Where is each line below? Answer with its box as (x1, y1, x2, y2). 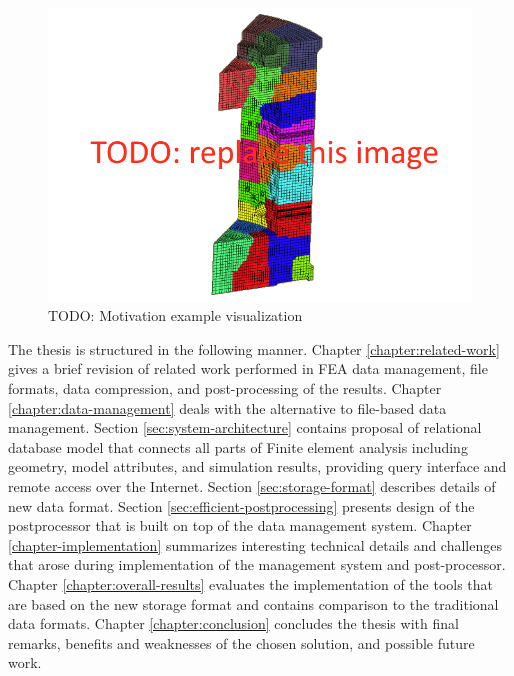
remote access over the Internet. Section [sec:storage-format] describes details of (8, 475, 496, 496)
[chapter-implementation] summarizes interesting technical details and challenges (8, 534, 502, 555)
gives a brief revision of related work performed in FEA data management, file (8, 358, 488, 379)
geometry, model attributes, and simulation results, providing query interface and (8, 456, 507, 477)
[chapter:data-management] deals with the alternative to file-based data (8, 397, 447, 418)
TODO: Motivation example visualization (48, 305, 303, 326)
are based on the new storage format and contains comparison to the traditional (8, 593, 499, 614)
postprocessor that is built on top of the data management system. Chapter (8, 515, 472, 536)
